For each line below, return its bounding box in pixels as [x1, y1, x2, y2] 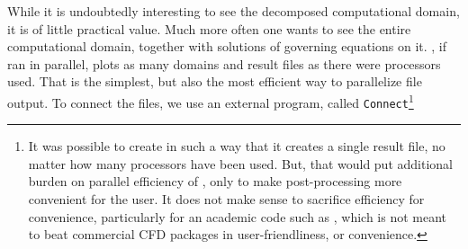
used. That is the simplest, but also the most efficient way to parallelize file [7, 72, 422, 91]
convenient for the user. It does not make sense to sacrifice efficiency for [28, 190, 425, 209]
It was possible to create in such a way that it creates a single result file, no [28, 137, 445, 156]
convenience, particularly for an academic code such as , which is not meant [28, 207, 447, 226]
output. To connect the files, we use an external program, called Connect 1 [7, 90, 414, 111]
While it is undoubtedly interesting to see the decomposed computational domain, [7, 2, 460, 20]
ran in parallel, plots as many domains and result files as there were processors [7, 54, 441, 73]
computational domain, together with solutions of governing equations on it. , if [7, 37, 447, 56]
